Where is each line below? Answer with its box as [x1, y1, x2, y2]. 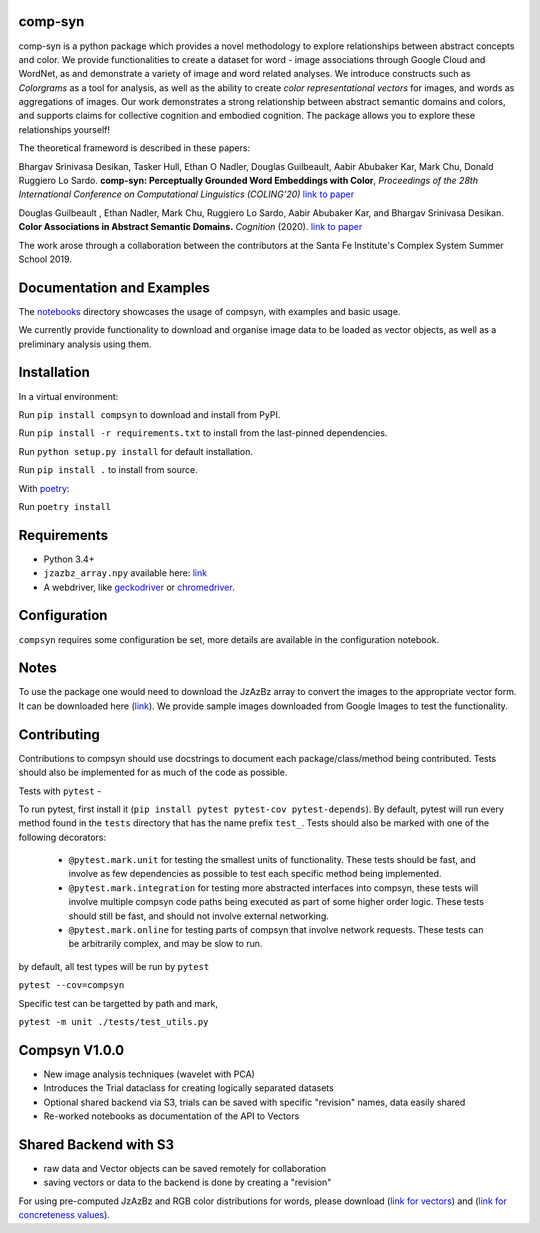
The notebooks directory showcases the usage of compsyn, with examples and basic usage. [18, 305, 401, 317]
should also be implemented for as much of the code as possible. [18, 766, 288, 779]
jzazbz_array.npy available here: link [43, 567, 208, 579]
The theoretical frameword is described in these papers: [18, 142, 250, 154]
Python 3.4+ [43, 553, 95, 565]
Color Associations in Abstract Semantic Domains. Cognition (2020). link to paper [18, 221, 363, 233]
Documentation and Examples [18, 279, 210, 296]
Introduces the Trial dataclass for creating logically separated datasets [43, 1082, 334, 1094]
